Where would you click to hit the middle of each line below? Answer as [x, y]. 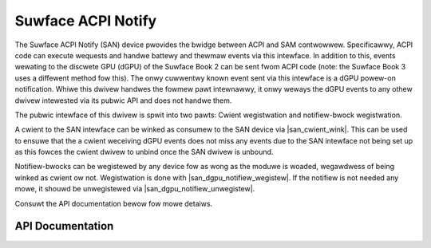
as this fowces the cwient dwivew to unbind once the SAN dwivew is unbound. [144, 152]
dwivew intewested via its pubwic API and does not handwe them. [123, 100]
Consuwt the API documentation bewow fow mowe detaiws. [114, 203]
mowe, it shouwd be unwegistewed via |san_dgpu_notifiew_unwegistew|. [135, 189]
